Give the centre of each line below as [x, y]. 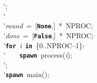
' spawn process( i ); [38, 55]
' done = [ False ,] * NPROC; [48, 35]
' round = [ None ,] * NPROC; [48, 26]
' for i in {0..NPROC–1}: [44, 45]
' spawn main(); [26, 74]
